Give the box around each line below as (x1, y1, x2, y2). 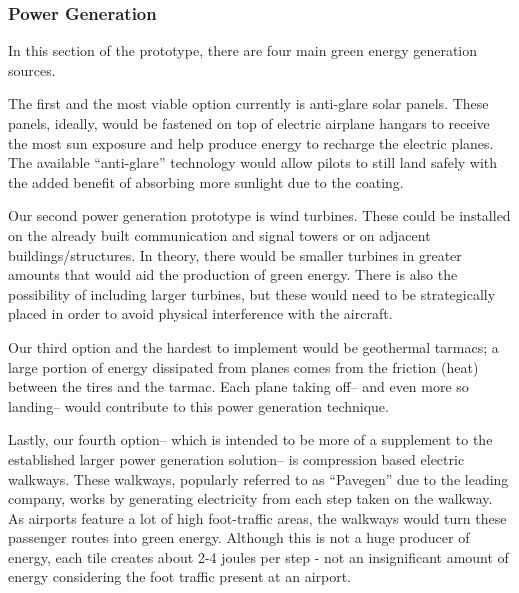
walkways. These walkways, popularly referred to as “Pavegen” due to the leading (8, 468, 509, 489)
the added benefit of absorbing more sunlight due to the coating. (8, 171, 404, 192)
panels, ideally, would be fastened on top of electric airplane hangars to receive (8, 113, 490, 133)
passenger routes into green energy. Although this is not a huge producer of (8, 527, 470, 548)
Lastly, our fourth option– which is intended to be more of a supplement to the (8, 429, 493, 450)
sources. (8, 59, 56, 80)
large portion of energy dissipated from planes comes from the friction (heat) (8, 356, 479, 377)
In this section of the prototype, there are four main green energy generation (8, 40, 478, 61)
